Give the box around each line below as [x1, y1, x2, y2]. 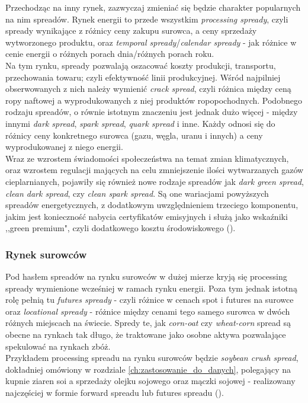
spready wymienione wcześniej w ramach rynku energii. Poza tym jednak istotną [5, 282, 297, 294]
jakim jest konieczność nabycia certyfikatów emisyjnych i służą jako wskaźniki [5, 210, 288, 222]
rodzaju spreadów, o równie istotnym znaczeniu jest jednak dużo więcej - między [5, 105, 298, 118]
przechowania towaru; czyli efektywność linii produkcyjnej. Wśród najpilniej [5, 71, 281, 83]
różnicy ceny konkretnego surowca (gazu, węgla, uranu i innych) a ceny [5, 129, 263, 141]
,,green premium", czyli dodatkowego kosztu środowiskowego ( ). [5, 222, 236, 234]
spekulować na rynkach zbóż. [5, 340, 111, 352]
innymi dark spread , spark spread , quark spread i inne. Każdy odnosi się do [5, 117, 275, 129]
